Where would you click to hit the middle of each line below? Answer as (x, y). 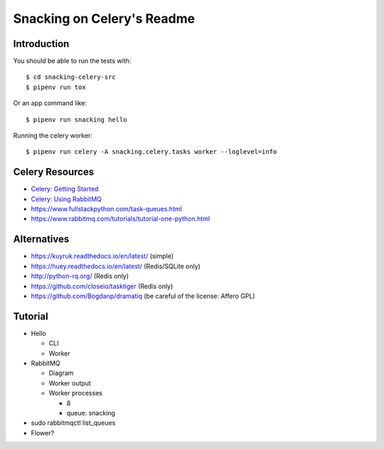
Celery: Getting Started (65, 189)
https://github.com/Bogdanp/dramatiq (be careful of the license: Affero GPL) (143, 296)
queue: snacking (91, 413)
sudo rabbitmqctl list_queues (73, 423)
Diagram (61, 373)
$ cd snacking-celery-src (71, 77)
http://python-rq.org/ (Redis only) (80, 276)
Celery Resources (54, 172)
